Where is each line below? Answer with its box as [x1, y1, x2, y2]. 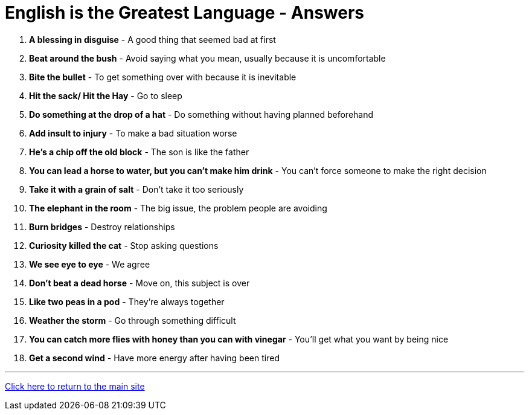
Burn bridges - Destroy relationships [29, 221, 175, 232]
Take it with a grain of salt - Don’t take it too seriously [29, 184, 244, 195]
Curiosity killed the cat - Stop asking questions [29, 240, 219, 251]
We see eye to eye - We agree [29, 259, 150, 269]
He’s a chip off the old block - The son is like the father [29, 146, 249, 157]
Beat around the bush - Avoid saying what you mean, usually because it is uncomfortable [29, 53, 386, 63]
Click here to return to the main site [5, 381, 145, 391]
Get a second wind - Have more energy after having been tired [29, 352, 280, 363]
